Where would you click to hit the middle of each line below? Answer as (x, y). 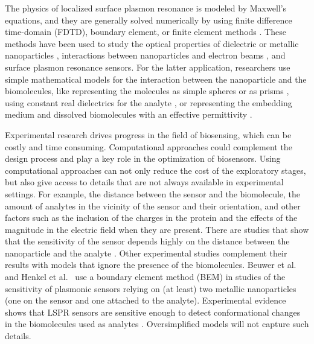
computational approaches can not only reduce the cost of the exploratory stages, (155, 170)
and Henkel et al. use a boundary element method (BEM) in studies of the (145, 277)
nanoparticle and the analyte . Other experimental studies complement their (146, 253)
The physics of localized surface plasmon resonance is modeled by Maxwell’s (146, 8)
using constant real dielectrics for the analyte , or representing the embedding (149, 102)
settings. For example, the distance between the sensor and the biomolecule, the (153, 193)
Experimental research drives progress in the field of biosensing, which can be (148, 134)
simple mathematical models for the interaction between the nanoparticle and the (156, 79)
